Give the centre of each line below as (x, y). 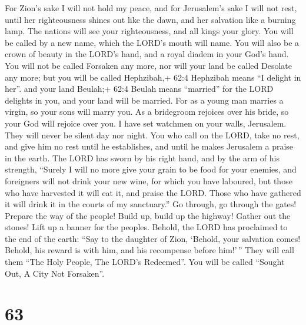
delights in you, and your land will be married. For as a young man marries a (144, 100)
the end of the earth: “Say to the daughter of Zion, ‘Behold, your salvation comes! (153, 238)
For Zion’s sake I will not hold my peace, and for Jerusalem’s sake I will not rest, (151, 8)
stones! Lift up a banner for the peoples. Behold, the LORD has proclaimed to (146, 227)
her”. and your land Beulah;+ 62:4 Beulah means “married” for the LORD (139, 89)
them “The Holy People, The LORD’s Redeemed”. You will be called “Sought (145, 262)
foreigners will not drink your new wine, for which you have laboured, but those (149, 180)
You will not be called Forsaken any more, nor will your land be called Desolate (148, 65)
